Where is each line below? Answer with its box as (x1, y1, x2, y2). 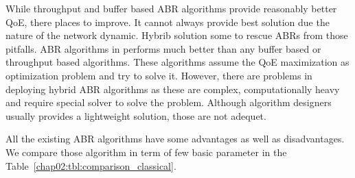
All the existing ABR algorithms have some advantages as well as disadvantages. (5, 131, 345, 146)
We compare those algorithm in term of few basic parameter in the (5, 144, 287, 159)
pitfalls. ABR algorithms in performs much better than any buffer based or (5, 41, 321, 55)
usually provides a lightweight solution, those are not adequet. (5, 108, 266, 123)
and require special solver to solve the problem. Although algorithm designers (5, 95, 332, 110)
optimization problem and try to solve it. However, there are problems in (5, 68, 312, 82)
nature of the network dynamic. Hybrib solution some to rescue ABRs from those (5, 28, 348, 42)
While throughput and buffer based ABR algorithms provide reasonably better (5, 1, 337, 15)
